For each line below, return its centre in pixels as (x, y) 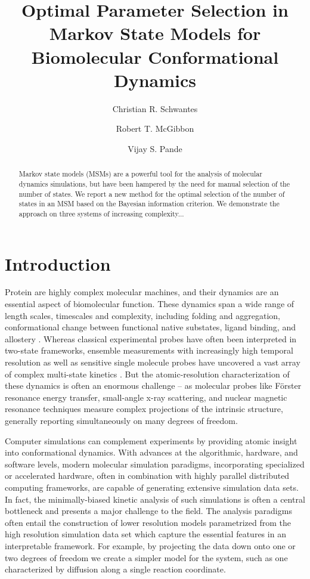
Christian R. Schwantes (155, 108)
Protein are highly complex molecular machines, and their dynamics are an (142, 292)
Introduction (58, 263)
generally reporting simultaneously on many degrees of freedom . (121, 421)
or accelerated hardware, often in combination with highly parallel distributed (147, 476)
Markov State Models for (155, 33)
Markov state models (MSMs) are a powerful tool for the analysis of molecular (140, 174)
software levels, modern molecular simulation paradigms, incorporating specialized (155, 464)
